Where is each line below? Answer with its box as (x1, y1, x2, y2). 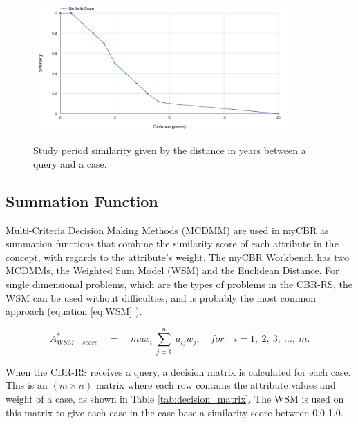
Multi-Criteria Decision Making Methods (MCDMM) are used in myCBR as (6, 222, 329, 237)
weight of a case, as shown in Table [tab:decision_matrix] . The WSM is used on (6, 392, 344, 405)
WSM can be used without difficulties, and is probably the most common (6, 290, 317, 305)
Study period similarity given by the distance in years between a (33, 143, 306, 157)
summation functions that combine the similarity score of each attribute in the (6, 236, 339, 251)
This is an (6, 378, 48, 392)
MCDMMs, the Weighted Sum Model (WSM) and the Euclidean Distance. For (6, 263, 339, 278)
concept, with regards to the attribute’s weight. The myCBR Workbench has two (6, 249, 349, 264)
